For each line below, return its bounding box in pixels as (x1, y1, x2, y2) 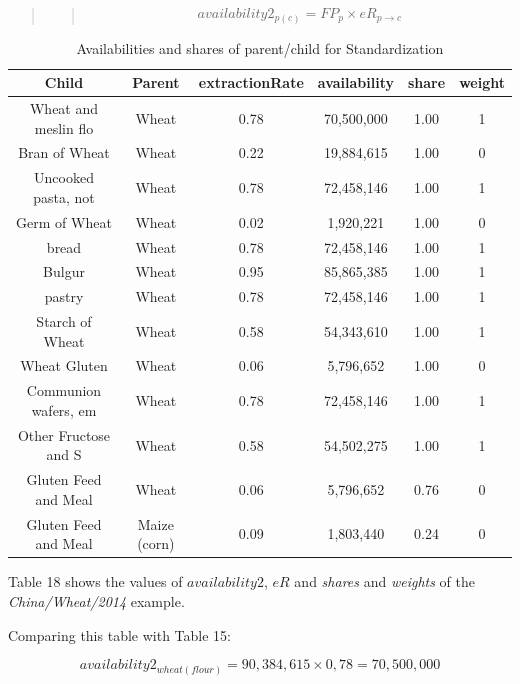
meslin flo (34, 117, 94, 138)
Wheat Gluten (20, 355, 108, 376)
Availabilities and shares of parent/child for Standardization (76, 37, 444, 58)
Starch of (36, 311, 92, 332)
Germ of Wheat (16, 211, 112, 232)
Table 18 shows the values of (8, 571, 183, 592)
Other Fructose (17, 424, 111, 445)
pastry (44, 286, 84, 307)
